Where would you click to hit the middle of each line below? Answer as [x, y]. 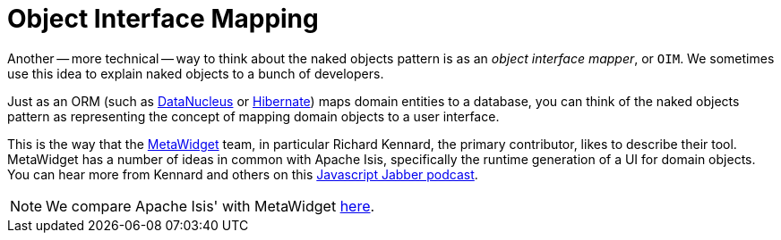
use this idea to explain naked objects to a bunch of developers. [196, 73]
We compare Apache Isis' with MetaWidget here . [210, 206]
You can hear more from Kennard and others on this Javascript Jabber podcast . [243, 174]
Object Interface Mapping [163, 19]
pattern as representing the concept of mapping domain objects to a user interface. [253, 116]
